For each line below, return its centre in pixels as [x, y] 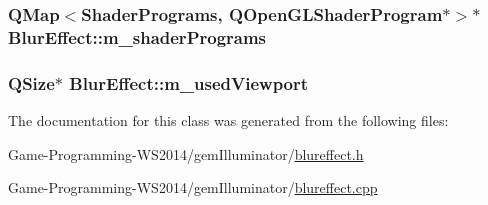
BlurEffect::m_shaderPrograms [137, 36]
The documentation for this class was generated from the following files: [228, 119]
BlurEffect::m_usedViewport [189, 82]
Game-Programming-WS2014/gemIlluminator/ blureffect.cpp [193, 187]
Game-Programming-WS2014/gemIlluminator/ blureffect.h [186, 153]
